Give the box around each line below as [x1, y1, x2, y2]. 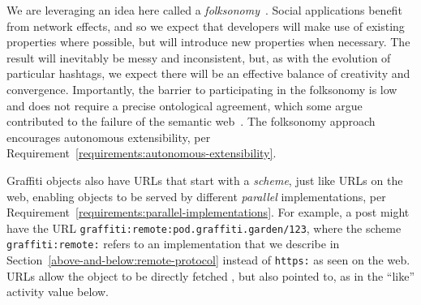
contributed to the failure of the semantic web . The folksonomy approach [6, 113, 376, 130]
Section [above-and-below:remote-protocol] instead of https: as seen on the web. [6, 251, 410, 268]
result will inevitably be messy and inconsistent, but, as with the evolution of [6, 49, 391, 66]
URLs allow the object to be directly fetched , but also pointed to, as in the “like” [6, 267, 415, 284]
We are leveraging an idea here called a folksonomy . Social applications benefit [6, 2, 402, 18]
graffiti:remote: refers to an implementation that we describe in [6, 235, 340, 252]
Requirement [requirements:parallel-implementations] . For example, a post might [6, 204, 410, 221]
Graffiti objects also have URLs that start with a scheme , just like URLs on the [6, 171, 403, 188]
